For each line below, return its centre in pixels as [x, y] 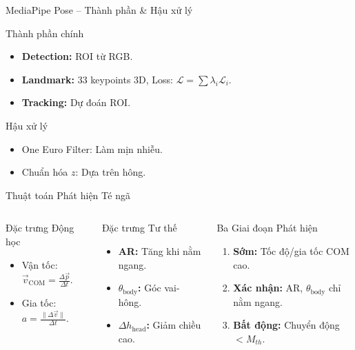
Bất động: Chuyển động [286, 325]
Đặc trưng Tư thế [139, 228]
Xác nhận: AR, [268, 288]
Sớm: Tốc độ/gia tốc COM [291, 250]
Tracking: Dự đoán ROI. [76, 102]
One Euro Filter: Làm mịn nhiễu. [92, 148]
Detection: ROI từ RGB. [77, 56]
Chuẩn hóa [45, 172]
